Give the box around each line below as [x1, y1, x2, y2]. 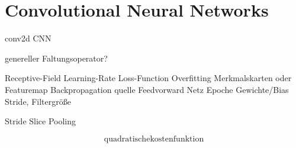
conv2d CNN [5, 32, 52, 44]
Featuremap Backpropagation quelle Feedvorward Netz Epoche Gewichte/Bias [5, 83, 289, 95]
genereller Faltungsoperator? [5, 52, 108, 64]
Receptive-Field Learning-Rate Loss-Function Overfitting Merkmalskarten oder [5, 72, 292, 84]
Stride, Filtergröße [5, 95, 71, 107]
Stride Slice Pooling [5, 115, 76, 127]
